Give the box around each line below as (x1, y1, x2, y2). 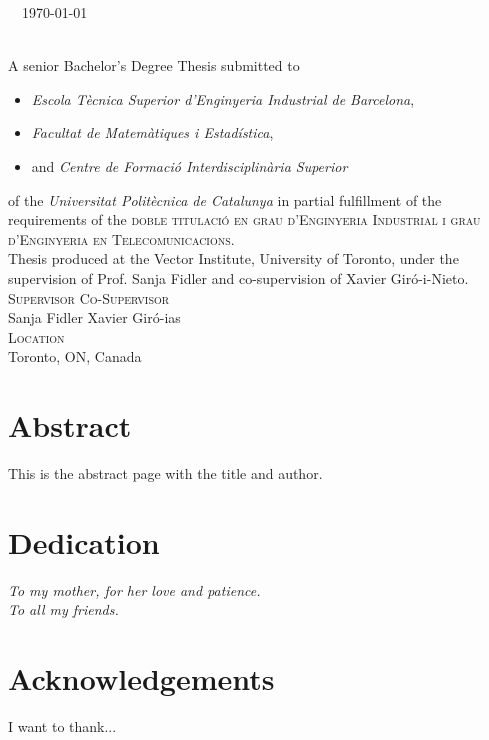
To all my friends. (8, 599, 119, 620)
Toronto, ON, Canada (8, 346, 142, 367)
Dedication (8, 521, 160, 562)
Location (8, 326, 65, 347)
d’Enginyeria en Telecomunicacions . (8, 228, 235, 249)
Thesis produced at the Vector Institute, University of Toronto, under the (8, 248, 459, 269)
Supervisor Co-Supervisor (8, 287, 170, 308)
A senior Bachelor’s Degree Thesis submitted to (8, 55, 300, 76)
